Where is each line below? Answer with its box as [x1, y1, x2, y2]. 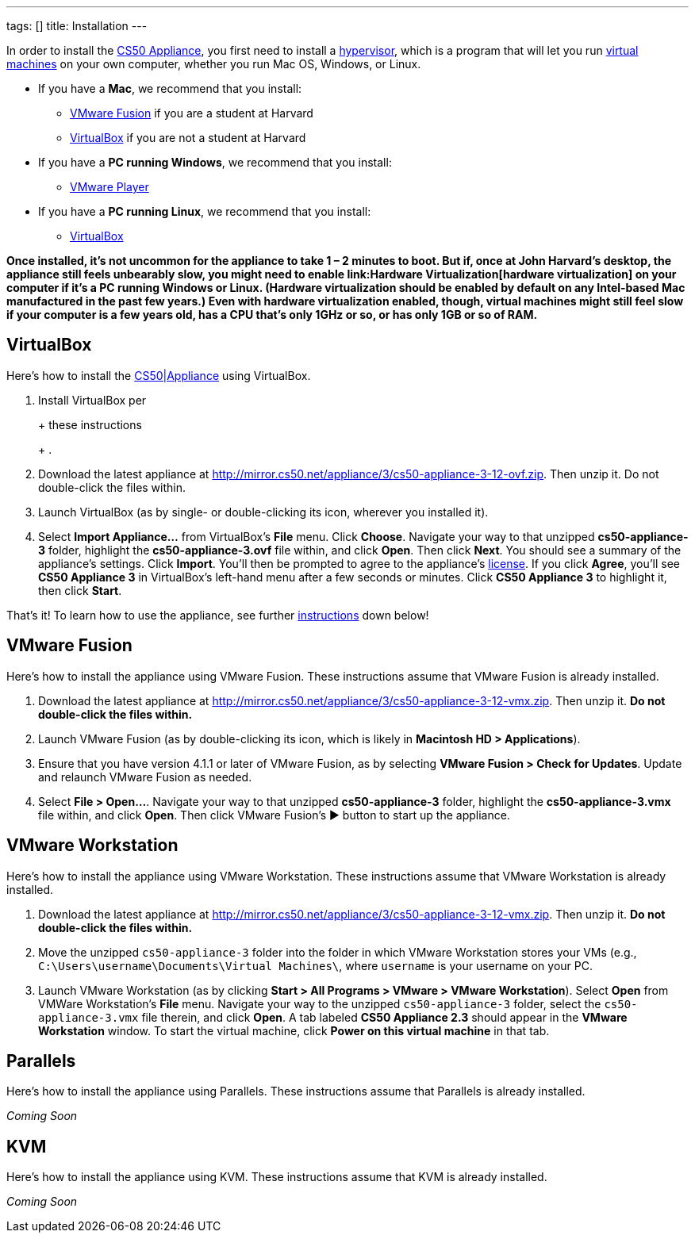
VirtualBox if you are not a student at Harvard [70, 131, 306, 144]
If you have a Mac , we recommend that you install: [38, 82, 302, 95]
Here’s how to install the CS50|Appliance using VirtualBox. [6, 368, 311, 382]
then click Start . [38, 583, 122, 597]
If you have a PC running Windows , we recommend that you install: [38, 155, 392, 169]
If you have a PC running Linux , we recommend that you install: [38, 205, 371, 218]
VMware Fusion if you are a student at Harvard [70, 106, 313, 120]
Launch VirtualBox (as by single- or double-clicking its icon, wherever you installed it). [38, 504, 489, 519]
